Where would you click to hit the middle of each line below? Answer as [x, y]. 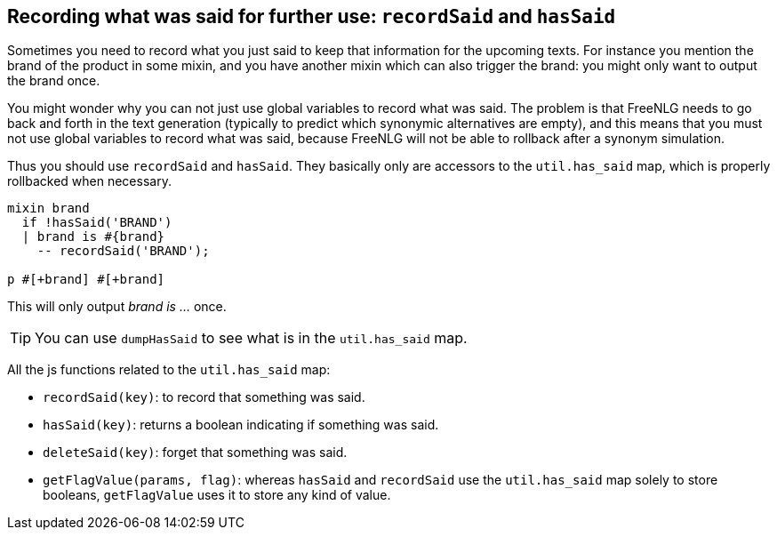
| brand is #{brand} [93, 237]
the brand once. [54, 81]
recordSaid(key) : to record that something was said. [204, 397]
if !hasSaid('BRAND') [97, 223]
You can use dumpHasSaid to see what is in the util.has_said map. [251, 338]
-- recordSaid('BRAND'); [123, 251]
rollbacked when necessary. [89, 181]
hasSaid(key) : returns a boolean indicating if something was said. [241, 425]
